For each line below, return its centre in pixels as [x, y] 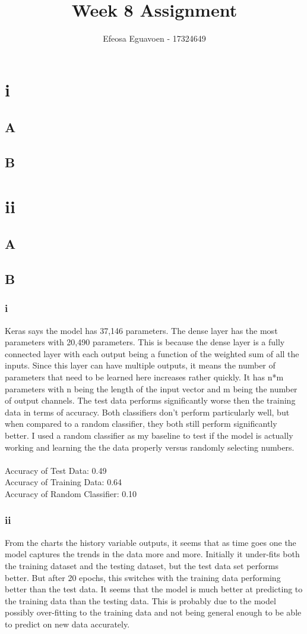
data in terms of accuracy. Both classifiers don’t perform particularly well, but [147, 412]
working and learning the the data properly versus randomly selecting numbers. [150, 447]
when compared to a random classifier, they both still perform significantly [141, 424]
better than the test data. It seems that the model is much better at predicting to [154, 589]
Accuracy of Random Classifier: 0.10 [71, 493]
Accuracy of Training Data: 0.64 [64, 482]
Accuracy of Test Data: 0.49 [56, 470]
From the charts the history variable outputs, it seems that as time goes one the [151, 542]
